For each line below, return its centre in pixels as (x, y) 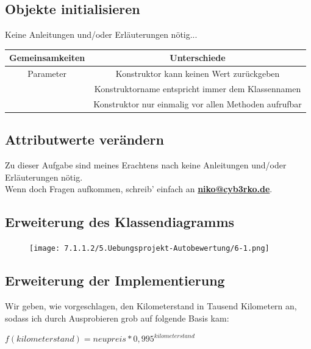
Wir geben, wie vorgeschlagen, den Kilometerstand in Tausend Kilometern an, (151, 305)
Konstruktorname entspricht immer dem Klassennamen (198, 88)
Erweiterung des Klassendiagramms (120, 222)
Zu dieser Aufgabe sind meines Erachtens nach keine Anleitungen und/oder (146, 165)
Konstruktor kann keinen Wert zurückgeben (198, 74)
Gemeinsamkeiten (47, 58)
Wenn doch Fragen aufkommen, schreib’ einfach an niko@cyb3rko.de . (139, 189)
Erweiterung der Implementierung (115, 280)
